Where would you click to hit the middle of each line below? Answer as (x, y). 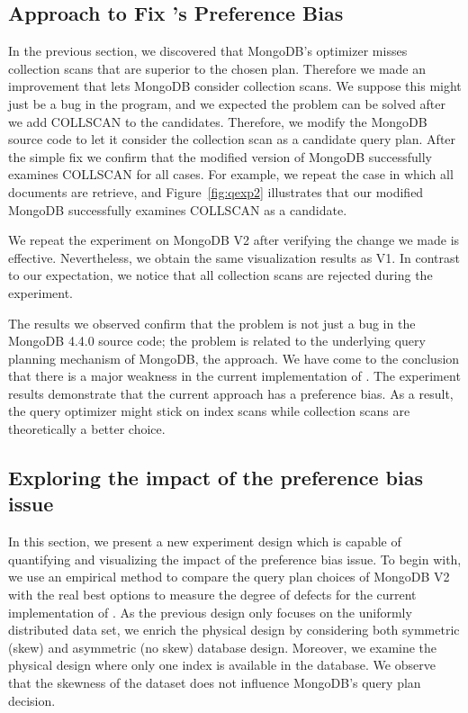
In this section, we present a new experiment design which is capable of (205, 542)
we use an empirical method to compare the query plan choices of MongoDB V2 (229, 577)
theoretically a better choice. (87, 429)
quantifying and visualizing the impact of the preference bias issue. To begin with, (235, 559)
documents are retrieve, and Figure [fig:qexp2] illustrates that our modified (216, 191)
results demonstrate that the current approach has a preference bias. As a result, (231, 393)
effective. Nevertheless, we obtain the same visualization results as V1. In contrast (234, 257)
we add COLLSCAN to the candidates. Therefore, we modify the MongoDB (218, 121)
